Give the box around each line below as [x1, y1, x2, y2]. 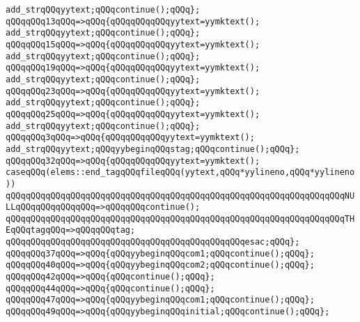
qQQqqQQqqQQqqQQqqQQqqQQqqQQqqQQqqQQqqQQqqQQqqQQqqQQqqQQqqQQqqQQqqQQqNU [6, 190, 355, 201]
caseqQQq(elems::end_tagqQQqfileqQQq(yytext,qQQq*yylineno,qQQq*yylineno [6, 167, 355, 178]
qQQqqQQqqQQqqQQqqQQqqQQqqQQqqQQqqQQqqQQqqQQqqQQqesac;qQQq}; [6, 237, 300, 247]
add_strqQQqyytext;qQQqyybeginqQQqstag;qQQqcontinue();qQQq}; [6, 144, 300, 154]
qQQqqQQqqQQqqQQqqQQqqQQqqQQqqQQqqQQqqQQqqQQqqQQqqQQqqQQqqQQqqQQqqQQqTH [6, 213, 355, 224]
